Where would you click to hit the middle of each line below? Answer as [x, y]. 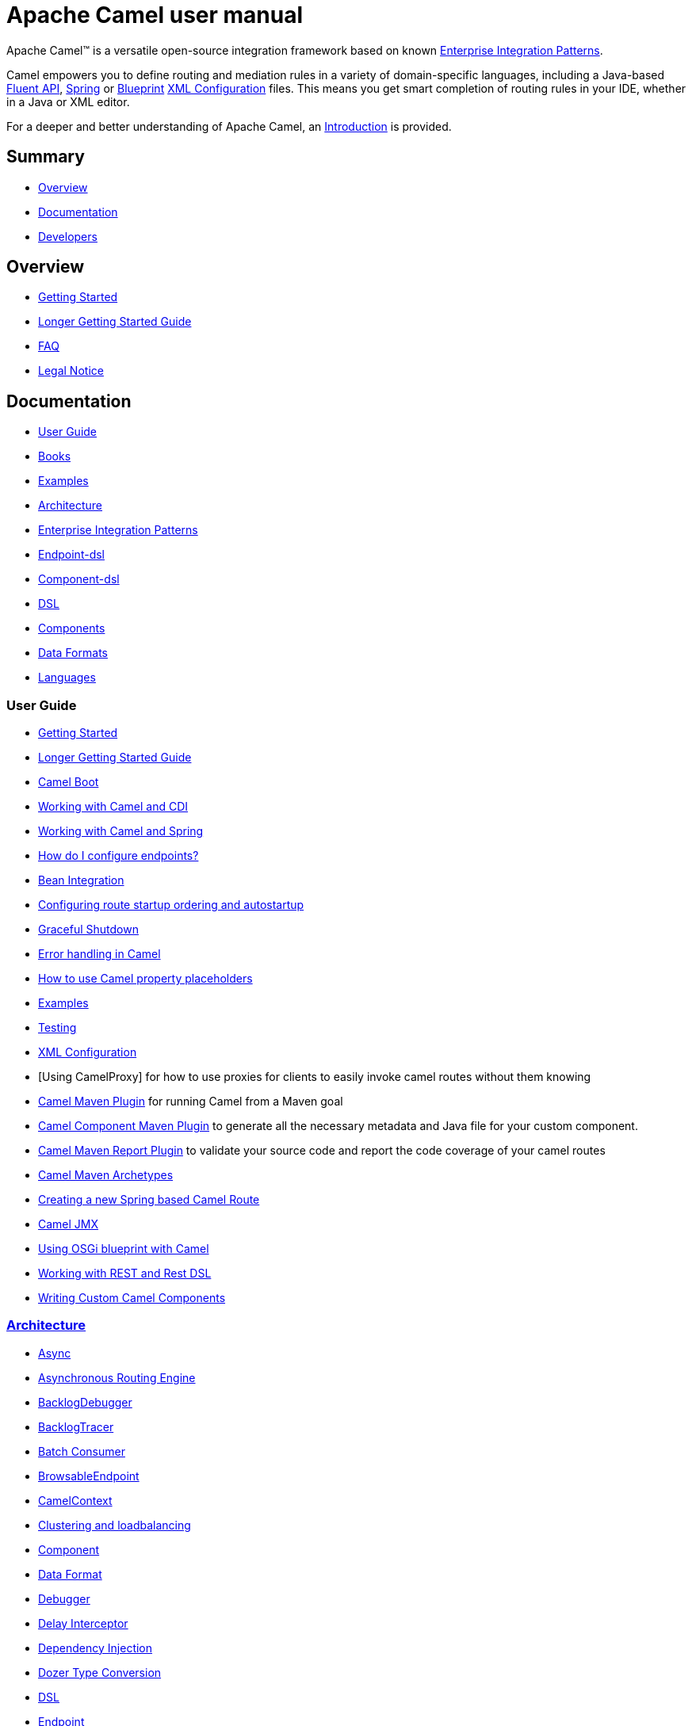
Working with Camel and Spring [121, 831]
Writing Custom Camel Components [132, 1298]
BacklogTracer [76, 1426]
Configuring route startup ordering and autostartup [171, 905]
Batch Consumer [82, 1451]
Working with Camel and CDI [113, 807]
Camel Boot [69, 782]
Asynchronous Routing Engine [117, 1377]
